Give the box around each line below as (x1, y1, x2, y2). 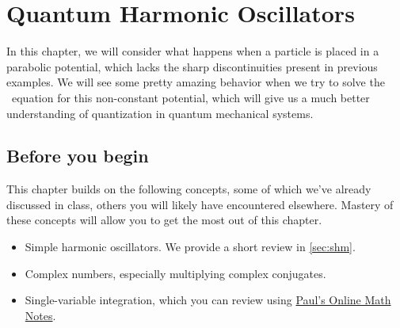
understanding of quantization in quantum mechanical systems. (6, 105, 314, 121)
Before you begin (6, 143, 149, 168)
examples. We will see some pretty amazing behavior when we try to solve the (6, 74, 385, 90)
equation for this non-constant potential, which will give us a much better (11, 89, 370, 105)
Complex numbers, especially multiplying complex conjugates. (25, 265, 326, 281)
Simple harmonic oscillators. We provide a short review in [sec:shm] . (25, 238, 356, 255)
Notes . (25, 307, 56, 323)
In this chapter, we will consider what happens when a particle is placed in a (6, 43, 379, 59)
